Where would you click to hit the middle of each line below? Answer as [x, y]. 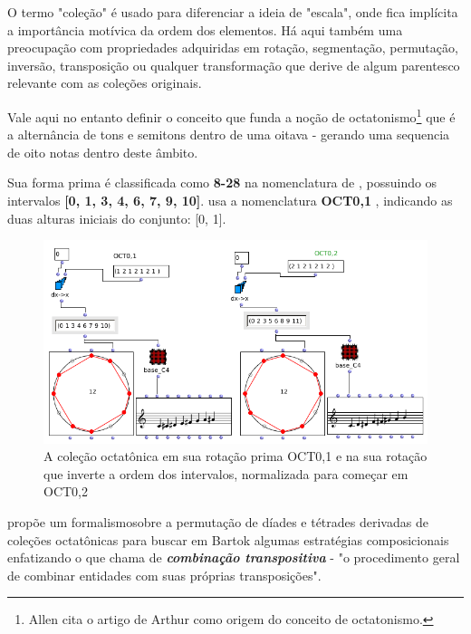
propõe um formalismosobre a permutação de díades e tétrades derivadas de [218, 521]
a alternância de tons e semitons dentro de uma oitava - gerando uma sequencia [229, 134]
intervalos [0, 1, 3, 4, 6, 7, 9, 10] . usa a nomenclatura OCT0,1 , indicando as [230, 200]
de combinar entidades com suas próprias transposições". [164, 575]
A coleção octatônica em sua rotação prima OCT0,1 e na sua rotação [235, 456]
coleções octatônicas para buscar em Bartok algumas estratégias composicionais [228, 539]
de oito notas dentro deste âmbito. [103, 152]
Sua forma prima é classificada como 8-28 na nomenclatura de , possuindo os [222, 183]
